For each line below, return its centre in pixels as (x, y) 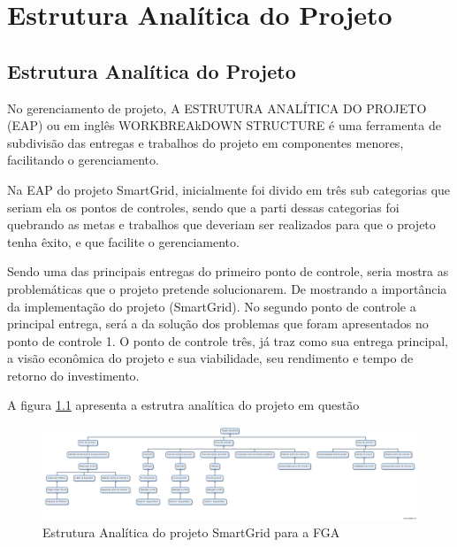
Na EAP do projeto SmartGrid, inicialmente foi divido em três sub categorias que (229, 189)
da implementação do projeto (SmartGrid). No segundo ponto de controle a (212, 306)
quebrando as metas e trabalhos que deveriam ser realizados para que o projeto (221, 224)
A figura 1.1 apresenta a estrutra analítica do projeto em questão (183, 405)
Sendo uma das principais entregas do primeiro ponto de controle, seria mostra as (228, 271)
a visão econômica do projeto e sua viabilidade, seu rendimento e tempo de (210, 358)
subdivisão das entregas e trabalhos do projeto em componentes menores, (206, 142)
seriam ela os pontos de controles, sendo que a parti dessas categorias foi (203, 207)
